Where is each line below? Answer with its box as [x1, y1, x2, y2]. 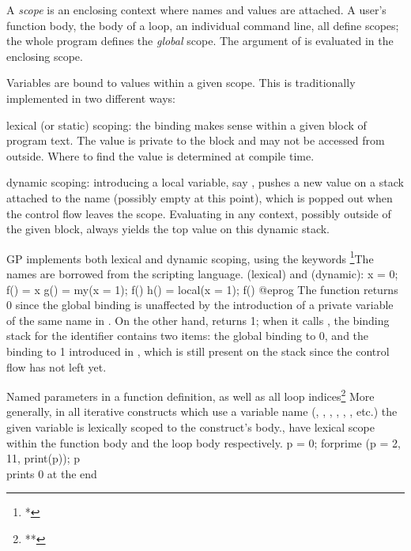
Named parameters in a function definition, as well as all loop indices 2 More [6, 386, 375, 404]
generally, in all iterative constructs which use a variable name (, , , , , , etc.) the [6, 403, 398, 420]
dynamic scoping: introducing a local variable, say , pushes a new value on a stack [6, 174, 404, 191]
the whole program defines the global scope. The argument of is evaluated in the [6, 32, 394, 49]
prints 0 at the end [6, 465, 97, 481]
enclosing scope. [6, 47, 83, 64]
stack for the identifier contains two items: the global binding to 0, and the [6, 327, 369, 344]
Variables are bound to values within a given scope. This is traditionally [6, 74, 356, 91]
